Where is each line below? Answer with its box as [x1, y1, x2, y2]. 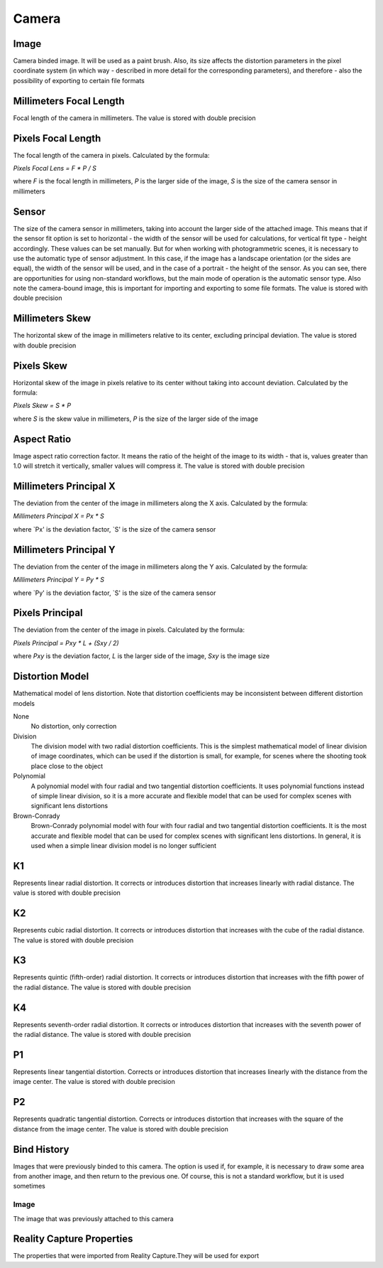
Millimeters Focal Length [13, 95, 125, 107]
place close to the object [30, 761, 104, 770]
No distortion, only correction [30, 722, 117, 731]
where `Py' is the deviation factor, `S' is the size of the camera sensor [13, 589, 216, 597]
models [13, 699, 35, 707]
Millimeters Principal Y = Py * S [13, 576, 104, 584]
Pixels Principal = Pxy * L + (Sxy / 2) [13, 638, 120, 647]
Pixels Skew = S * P [13, 402, 72, 410]
